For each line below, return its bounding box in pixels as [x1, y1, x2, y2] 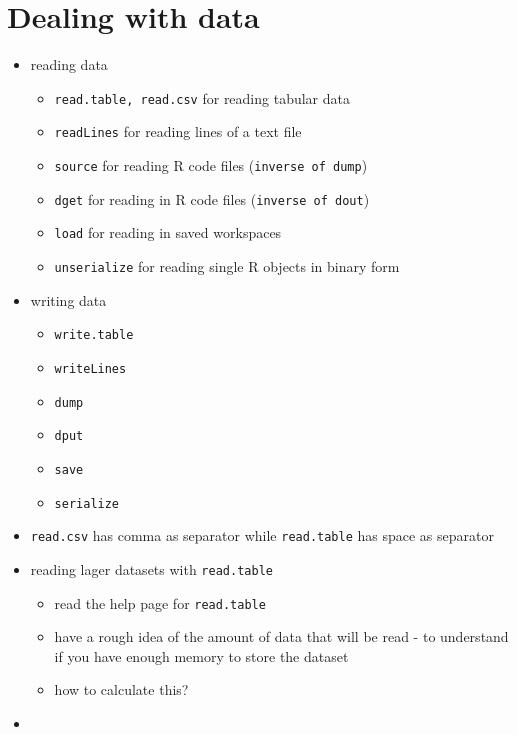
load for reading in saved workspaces [54, 222, 282, 243]
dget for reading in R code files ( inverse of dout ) [54, 188, 370, 209]
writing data [30, 289, 107, 310]
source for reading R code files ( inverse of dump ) [54, 155, 368, 176]
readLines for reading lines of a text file [54, 121, 302, 142]
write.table [54, 328, 134, 343]
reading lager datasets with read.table [30, 558, 273, 579]
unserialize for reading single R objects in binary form [54, 256, 400, 276]
